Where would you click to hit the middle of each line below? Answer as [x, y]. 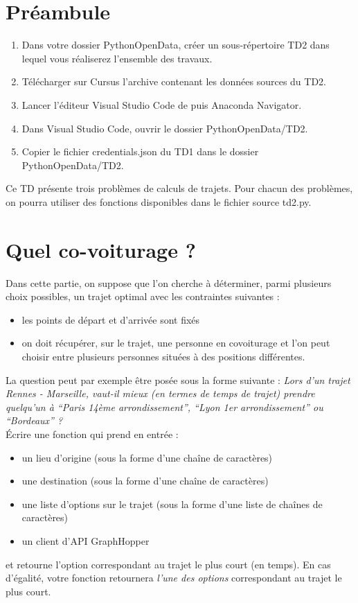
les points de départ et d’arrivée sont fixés [111, 319]
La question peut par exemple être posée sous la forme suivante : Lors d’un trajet [178, 379]
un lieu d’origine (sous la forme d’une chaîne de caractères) [147, 457]
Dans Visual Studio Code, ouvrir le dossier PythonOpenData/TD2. [165, 128]
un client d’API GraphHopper [86, 540]
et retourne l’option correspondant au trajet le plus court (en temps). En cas [168, 564]
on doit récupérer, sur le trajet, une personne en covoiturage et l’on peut [176, 343]
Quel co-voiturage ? [101, 249]
